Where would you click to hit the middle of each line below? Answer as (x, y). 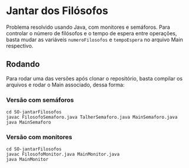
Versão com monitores (39, 137)
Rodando (23, 64)
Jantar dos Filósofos (57, 11)
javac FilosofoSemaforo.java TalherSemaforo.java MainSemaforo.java (92, 117)
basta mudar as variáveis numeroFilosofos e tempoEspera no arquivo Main (95, 39)
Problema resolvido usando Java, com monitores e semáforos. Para (88, 27)
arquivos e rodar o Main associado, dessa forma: (65, 85)
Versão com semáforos (40, 100)
